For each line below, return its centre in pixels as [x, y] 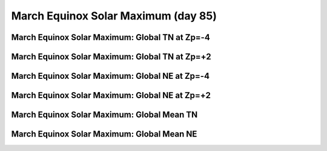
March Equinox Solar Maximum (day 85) [114, 16]
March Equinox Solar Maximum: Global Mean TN [104, 115]
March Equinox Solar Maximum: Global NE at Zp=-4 [111, 76]
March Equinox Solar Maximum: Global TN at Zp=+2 [111, 57]
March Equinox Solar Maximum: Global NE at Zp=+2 [111, 96]
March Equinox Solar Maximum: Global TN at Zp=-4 [111, 37]
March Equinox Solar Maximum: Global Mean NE [104, 134]
